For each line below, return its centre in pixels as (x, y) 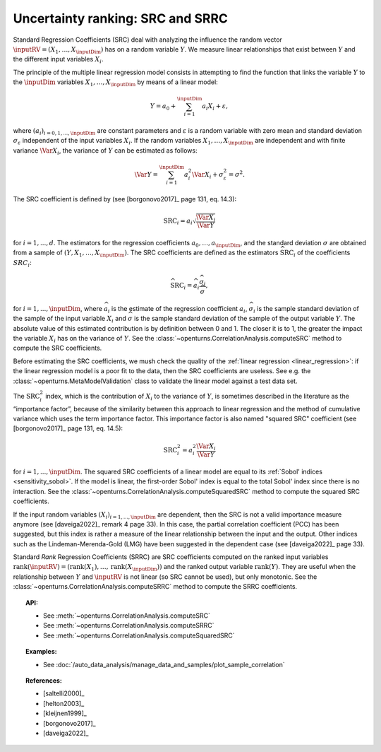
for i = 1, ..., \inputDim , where (58, 308)
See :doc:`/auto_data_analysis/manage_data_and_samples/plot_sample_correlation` (164, 664)
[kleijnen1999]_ (65, 713)
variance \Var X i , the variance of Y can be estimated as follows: (105, 151)
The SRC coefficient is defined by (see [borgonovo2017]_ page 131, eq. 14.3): (125, 199)
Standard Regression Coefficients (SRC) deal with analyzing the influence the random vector (147, 40)
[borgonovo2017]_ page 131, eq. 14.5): (68, 428)
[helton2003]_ (64, 703)
